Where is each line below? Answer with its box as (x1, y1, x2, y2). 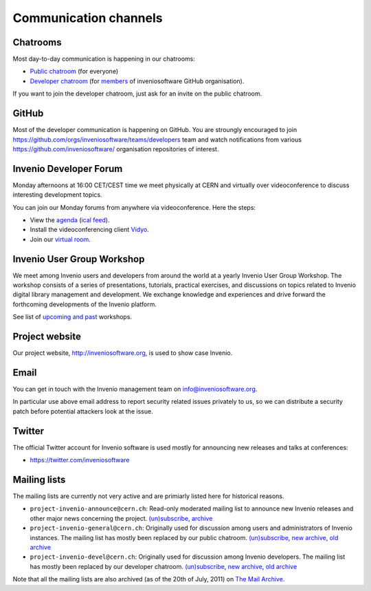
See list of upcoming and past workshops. (12, 313, 133, 321)
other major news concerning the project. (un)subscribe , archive (30, 514, 213, 522)
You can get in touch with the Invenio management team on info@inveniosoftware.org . (12, 385, 258, 394)
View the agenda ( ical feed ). (30, 216, 110, 224)
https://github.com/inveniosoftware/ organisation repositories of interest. (12, 144, 219, 153)
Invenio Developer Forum (12, 162, 123, 175)
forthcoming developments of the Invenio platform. (12, 300, 157, 308)
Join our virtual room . (30, 235, 91, 244)
